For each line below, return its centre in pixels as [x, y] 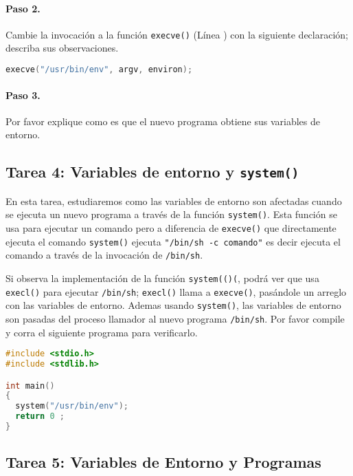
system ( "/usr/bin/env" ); [72, 406]
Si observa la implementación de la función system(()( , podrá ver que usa [162, 278]
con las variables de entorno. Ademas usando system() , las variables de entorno [173, 305]
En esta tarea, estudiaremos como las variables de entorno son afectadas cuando [174, 201]
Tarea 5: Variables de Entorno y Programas [163, 462]
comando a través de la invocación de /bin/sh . [104, 255]
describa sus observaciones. [62, 48]
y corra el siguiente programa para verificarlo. [102, 332]
